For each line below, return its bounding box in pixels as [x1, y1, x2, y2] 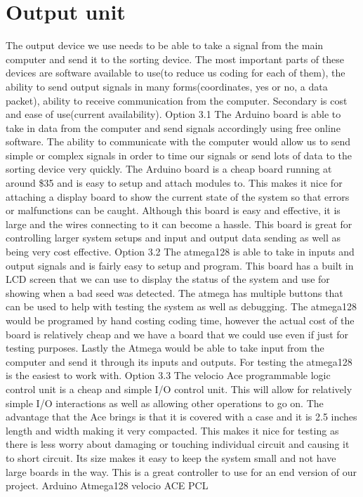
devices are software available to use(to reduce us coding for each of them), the [6, 65, 345, 80]
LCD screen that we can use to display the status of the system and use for [6, 272, 330, 286]
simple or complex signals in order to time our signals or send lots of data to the [6, 147, 352, 162]
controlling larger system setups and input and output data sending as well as [6, 230, 341, 245]
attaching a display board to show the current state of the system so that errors [6, 189, 350, 204]
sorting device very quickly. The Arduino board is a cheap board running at [6, 161, 332, 176]
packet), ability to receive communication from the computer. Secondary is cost [6, 93, 348, 107]
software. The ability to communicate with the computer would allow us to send [6, 134, 351, 149]
